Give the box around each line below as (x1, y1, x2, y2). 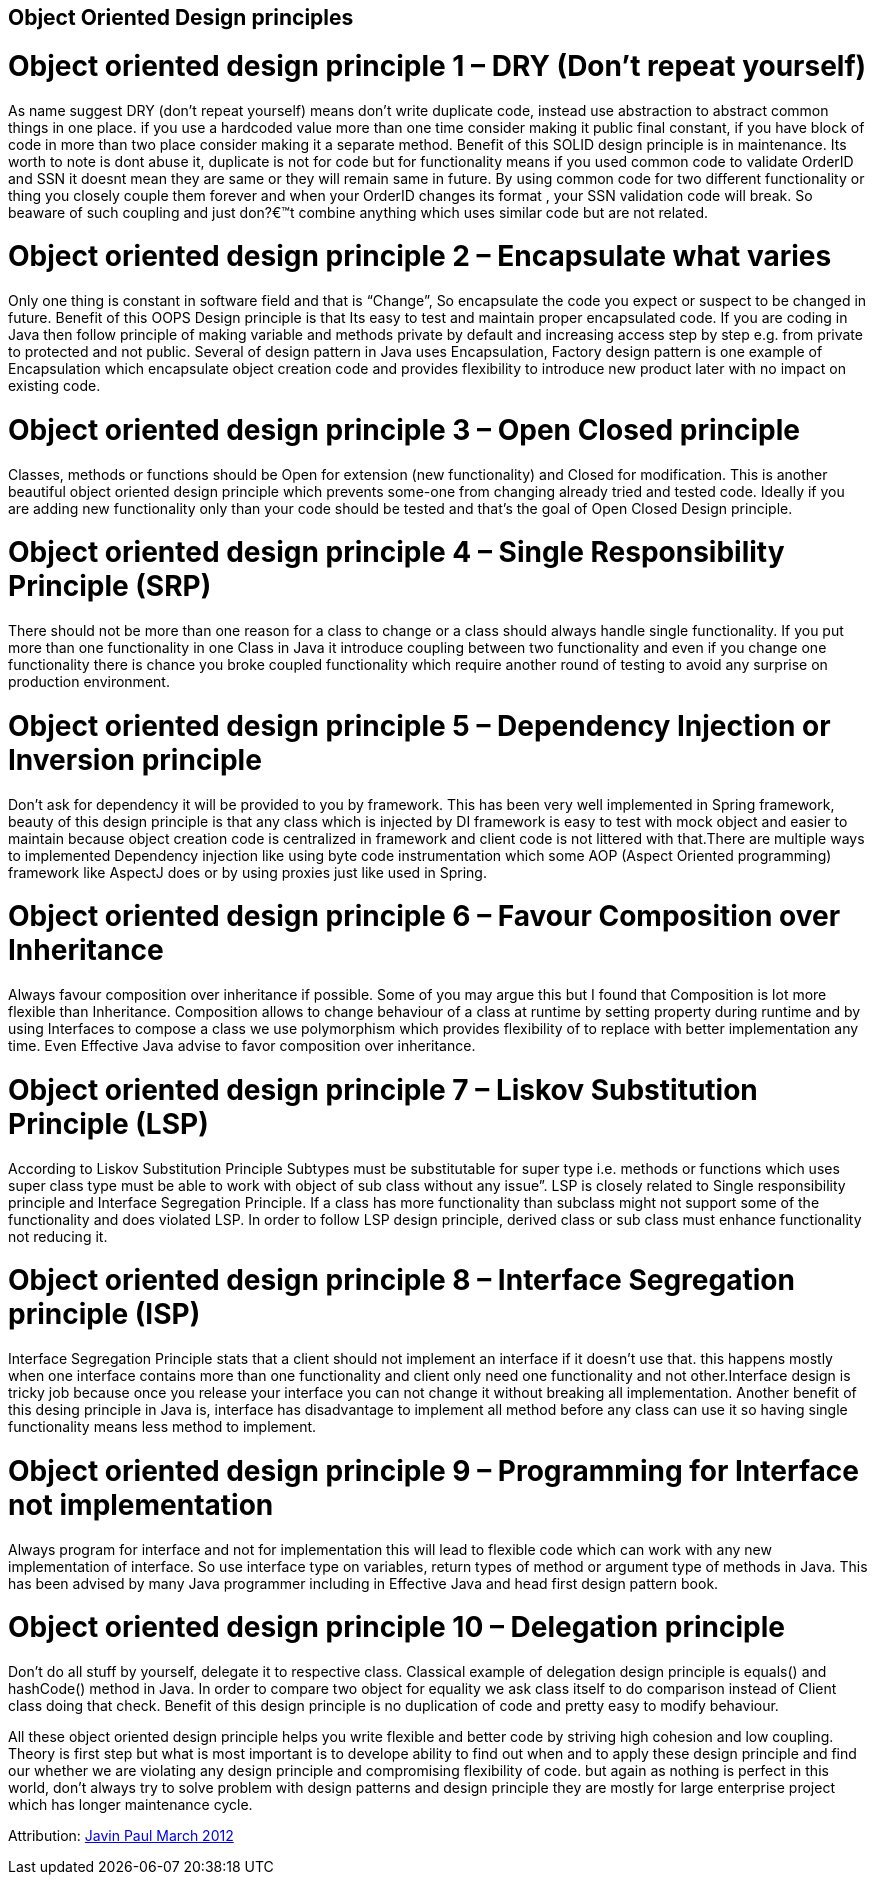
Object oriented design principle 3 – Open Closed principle (8, 412, 800, 447)
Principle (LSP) (8, 1106, 209, 1141)
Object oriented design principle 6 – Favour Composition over (8, 899, 841, 934)
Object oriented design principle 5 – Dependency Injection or (8, 708, 831, 743)
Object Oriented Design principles (8, 5, 354, 30)
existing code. (8, 377, 101, 394)
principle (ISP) (8, 1297, 201, 1332)
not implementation (8, 1487, 274, 1522)
